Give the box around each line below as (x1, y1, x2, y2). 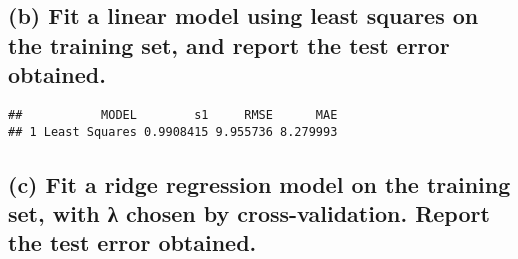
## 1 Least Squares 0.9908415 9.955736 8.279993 (8, 124, 338, 139)
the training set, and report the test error (8, 29, 450, 60)
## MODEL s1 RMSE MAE (8, 107, 338, 122)
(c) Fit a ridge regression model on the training (8, 168, 511, 199)
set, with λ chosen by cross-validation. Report (8, 198, 490, 229)
